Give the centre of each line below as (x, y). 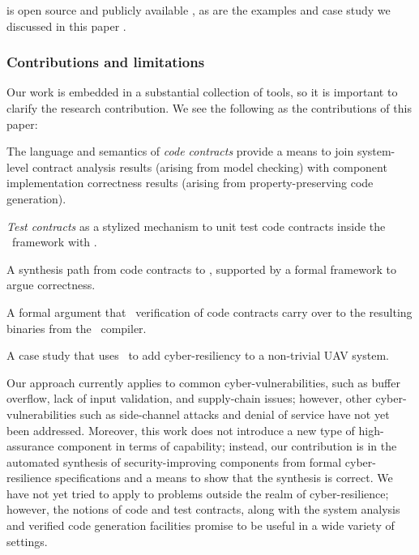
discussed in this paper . (66, 26)
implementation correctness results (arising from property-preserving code (190, 183)
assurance (30, 446)
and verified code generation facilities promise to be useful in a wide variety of (201, 525)
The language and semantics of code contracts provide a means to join (180, 151)
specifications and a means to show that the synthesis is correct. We (224, 478)
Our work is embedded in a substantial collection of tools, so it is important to (202, 92)
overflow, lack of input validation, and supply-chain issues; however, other (189, 398)
